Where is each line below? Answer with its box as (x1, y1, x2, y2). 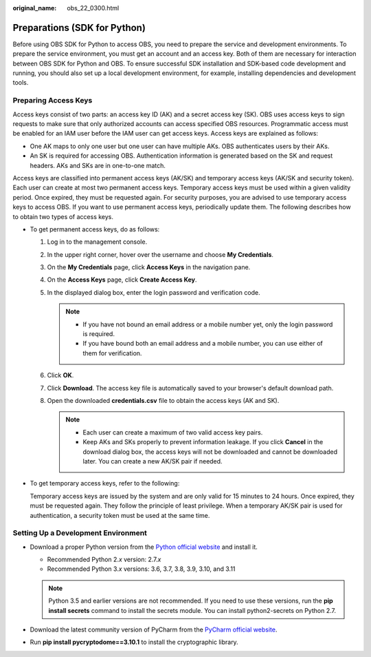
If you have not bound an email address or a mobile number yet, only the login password (82, 320, 333, 328)
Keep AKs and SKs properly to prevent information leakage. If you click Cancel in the (82, 438, 324, 446)
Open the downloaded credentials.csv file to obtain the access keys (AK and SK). (47, 396, 280, 404)
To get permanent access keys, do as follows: (30, 225, 160, 233)
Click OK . (47, 371, 74, 379)
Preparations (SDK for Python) (12, 21, 146, 34)
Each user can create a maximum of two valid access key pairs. (82, 428, 263, 437)
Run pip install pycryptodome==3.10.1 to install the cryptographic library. (30, 638, 238, 647)
